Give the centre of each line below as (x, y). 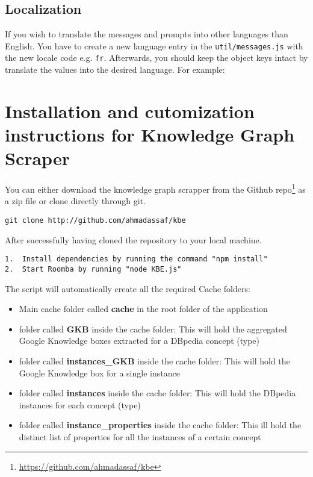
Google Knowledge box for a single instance (99, 373)
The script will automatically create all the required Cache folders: (128, 288)
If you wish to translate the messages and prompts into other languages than (147, 34)
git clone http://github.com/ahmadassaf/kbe (95, 221)
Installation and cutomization (130, 111)
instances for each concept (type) (80, 404)
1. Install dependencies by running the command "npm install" (136, 259)
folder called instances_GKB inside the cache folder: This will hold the (154, 360)
